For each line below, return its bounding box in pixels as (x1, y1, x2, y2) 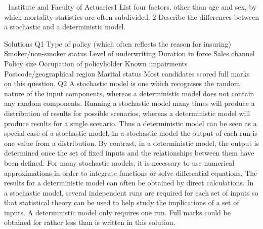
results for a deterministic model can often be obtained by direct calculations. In (4, 177, 254, 188)
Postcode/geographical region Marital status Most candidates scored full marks (4, 68, 250, 79)
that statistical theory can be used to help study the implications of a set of (4, 197, 239, 208)
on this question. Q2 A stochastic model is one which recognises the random (4, 78, 240, 89)
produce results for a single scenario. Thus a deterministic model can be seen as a (4, 118, 257, 128)
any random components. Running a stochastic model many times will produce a (4, 98, 255, 108)
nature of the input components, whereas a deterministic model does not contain (4, 88, 254, 98)
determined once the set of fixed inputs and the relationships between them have (4, 147, 254, 158)
